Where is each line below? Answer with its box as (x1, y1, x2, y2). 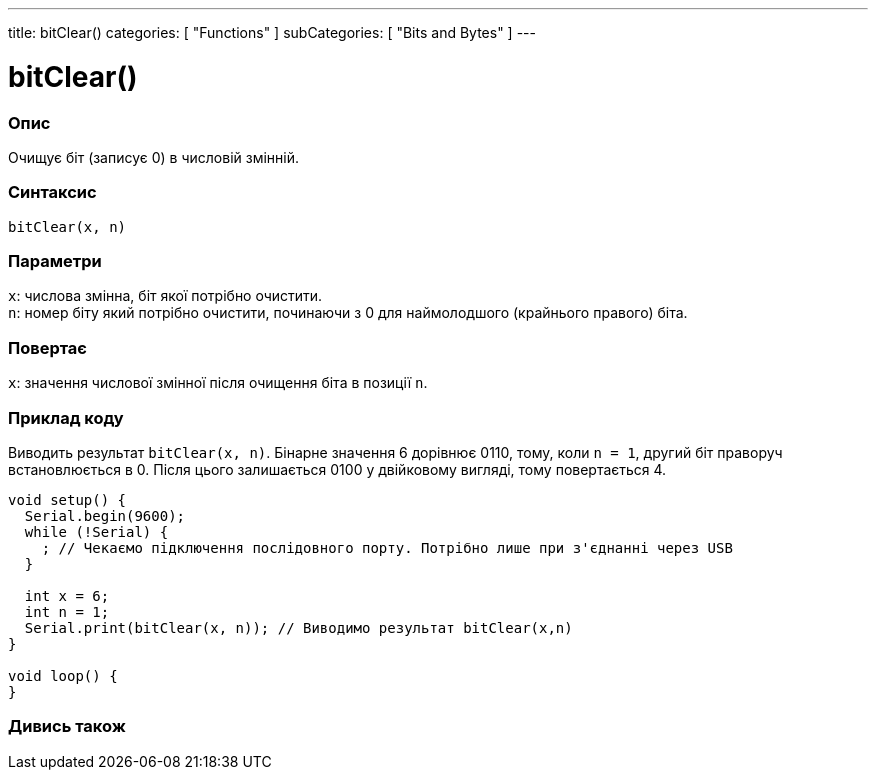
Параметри (8, 251, 102, 271)
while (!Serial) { (24, 523, 169, 540)
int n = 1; (24, 603, 110, 620)
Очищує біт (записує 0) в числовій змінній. (8, 148, 300, 166)
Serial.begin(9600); (24, 507, 186, 524)
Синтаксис (8, 182, 97, 203)
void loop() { (8, 667, 118, 684)
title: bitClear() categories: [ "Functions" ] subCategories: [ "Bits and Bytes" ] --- (8, 24, 536, 41)
